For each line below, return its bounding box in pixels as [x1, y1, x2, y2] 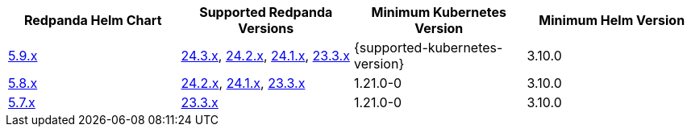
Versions [238, 20, 294, 36]
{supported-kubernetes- [354, 39, 503, 56]
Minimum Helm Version [539, 12, 685, 28]
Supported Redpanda [199, 4, 333, 20]
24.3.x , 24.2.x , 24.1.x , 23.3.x [181, 48, 350, 64]
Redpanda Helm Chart [23, 12, 162, 28]
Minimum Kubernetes [371, 4, 506, 20]
